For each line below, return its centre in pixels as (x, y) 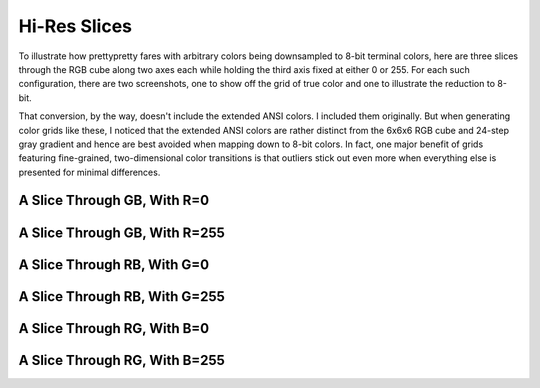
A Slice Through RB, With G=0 (114, 264)
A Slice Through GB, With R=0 (114, 200)
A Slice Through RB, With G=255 (121, 296)
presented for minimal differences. (89, 172)
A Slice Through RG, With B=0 (114, 328)
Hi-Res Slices (75, 26)
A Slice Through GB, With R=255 (121, 232)
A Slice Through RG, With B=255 (121, 360)
